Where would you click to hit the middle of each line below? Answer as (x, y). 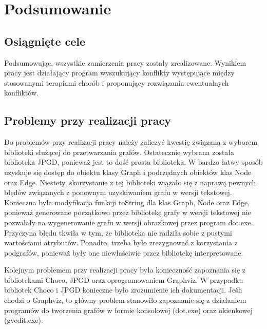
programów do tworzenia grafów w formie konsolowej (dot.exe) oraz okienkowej (129, 310)
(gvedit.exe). (24, 320)
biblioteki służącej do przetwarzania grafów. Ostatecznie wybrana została (119, 152)
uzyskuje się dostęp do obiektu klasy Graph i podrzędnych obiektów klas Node (128, 172)
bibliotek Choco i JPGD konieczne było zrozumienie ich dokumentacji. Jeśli (123, 290)
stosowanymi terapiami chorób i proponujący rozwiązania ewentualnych (117, 82)
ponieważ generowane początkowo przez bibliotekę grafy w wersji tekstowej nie (128, 212)
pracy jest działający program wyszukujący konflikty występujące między (119, 73)
